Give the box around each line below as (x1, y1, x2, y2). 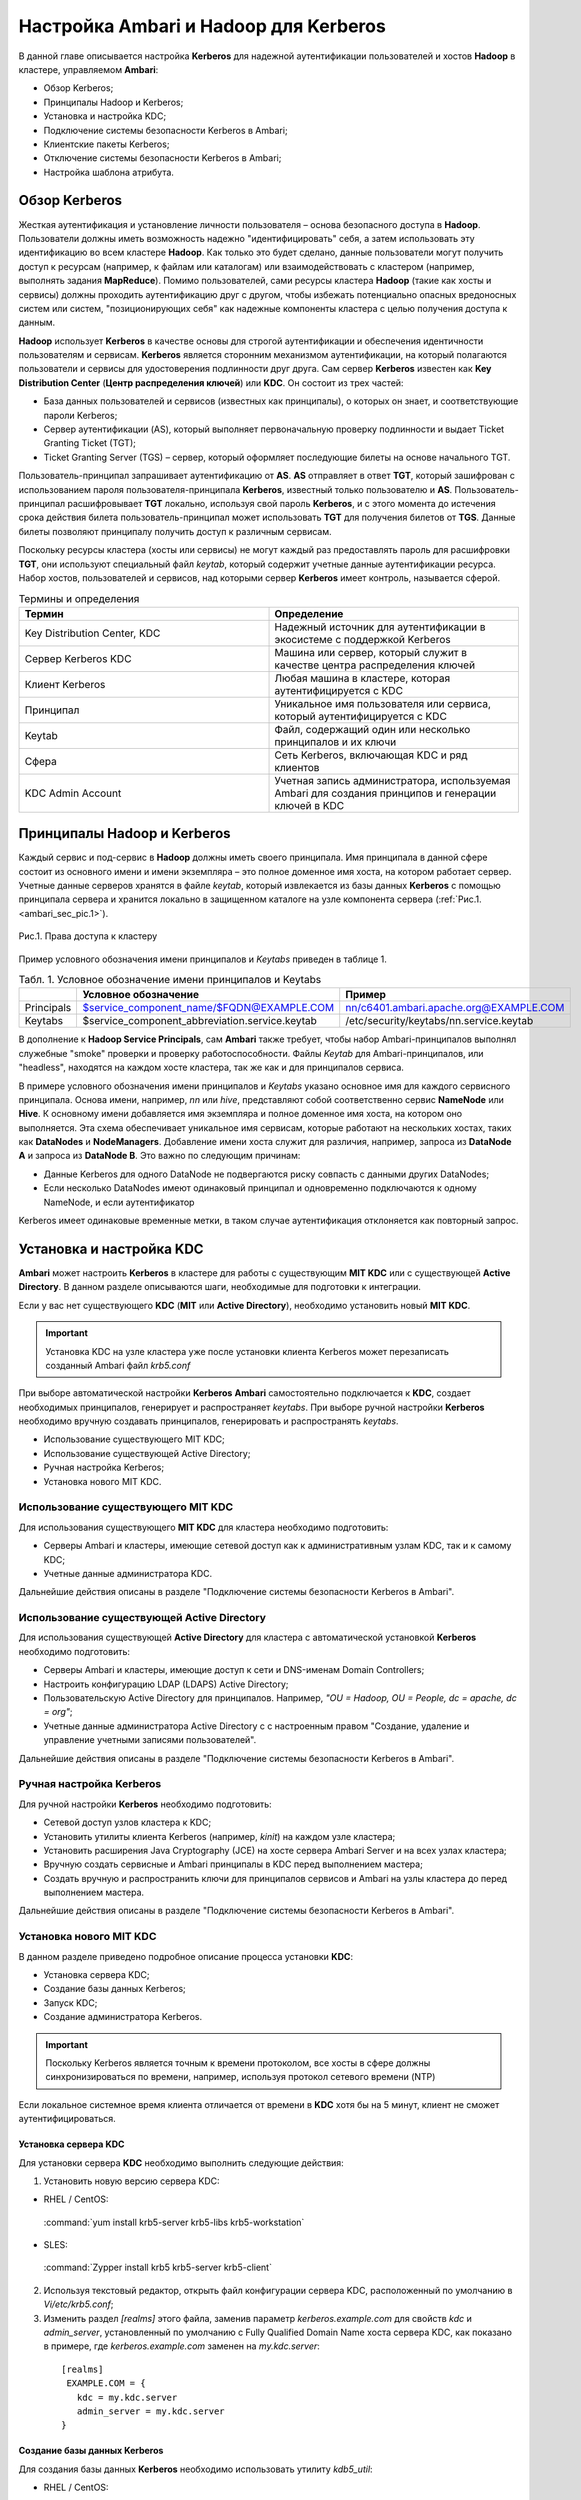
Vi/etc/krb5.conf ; (43, 2298, 114, 2310)
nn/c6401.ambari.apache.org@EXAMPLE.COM (345, 1001, 565, 1015)
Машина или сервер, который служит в (274, 645, 468, 659)
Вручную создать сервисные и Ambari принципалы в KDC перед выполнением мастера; (43, 1858, 424, 1870)
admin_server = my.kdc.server (76, 2405, 225, 2417)
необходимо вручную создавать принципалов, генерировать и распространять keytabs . (18, 1415, 399, 1427)
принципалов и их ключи (274, 735, 397, 749)
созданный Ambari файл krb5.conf (45, 1359, 191, 1371)
